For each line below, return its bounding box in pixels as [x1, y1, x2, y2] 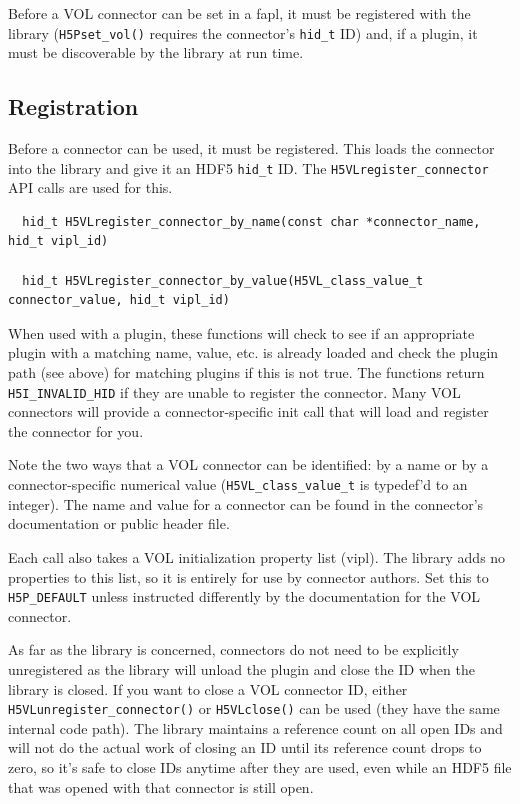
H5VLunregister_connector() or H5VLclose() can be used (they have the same [8, 698, 500, 719]
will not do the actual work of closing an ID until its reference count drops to [8, 737, 482, 758]
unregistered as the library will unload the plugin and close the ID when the [8, 658, 475, 679]
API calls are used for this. [8, 177, 173, 198]
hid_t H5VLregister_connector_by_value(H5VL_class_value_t [22, 273, 424, 288]
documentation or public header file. [8, 513, 230, 534]
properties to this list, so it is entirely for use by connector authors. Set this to [8, 566, 489, 587]
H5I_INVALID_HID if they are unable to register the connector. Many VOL [8, 381, 461, 402]
